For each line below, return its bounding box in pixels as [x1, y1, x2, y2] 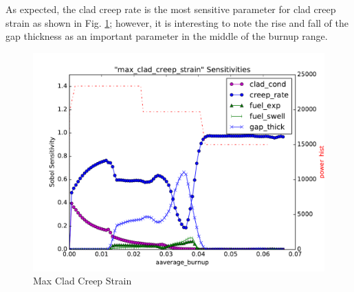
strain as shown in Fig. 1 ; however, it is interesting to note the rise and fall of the [5, 15, 349, 30]
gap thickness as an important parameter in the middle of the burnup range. [5, 29, 328, 43]
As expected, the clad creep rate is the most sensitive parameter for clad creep [5, 2, 336, 16]
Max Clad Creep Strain [33, 273, 132, 288]
